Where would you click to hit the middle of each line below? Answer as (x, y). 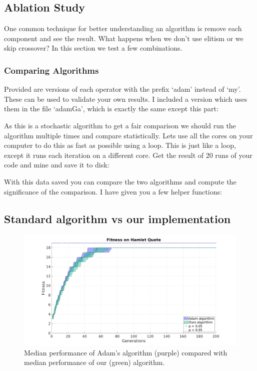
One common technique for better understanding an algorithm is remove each (123, 28)
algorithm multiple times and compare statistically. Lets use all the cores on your (128, 135)
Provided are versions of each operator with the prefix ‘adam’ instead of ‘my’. (122, 89)
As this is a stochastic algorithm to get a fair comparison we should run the (120, 125)
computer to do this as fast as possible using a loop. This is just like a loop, (120, 145)
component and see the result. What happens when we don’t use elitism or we (124, 38)
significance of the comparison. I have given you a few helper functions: (113, 191)
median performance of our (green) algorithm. (94, 362)
